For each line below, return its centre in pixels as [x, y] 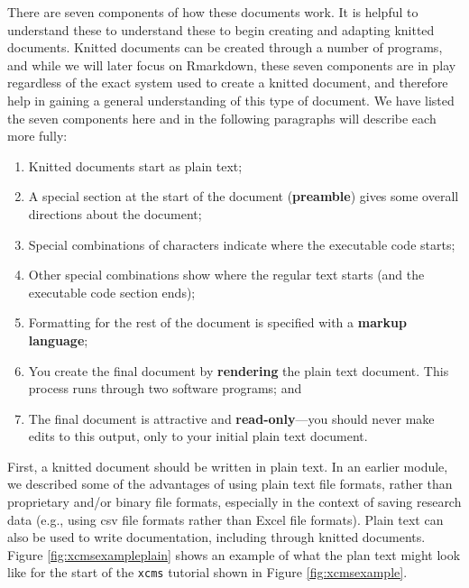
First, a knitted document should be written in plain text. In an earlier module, [228, 466]
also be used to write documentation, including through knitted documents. [216, 537]
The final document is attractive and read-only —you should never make [231, 418]
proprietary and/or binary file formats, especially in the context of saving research [234, 502]
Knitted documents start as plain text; [135, 165]
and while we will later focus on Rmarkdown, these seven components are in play [232, 64]
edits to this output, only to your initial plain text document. [198, 436]
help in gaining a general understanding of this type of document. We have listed [231, 100]
